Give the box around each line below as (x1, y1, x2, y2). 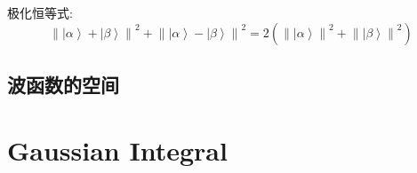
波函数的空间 (7, 70, 119, 98)
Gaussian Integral (7, 131, 228, 168)
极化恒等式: (7, 4, 73, 21)
